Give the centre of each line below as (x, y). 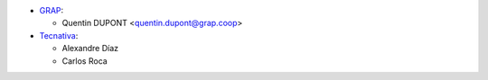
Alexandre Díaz (90, 49)
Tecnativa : (59, 35)
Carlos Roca (84, 61)
